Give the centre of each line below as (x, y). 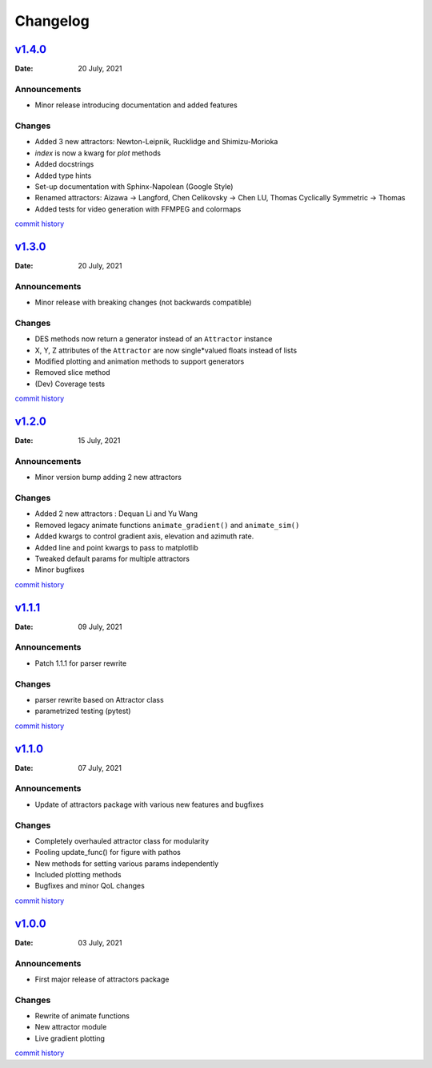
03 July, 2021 (100, 942)
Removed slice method (73, 373)
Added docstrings (64, 164)
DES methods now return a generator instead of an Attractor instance (154, 339)
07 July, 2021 (100, 768)
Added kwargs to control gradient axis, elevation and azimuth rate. (144, 536)
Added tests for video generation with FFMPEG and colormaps (138, 209)
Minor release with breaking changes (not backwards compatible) (143, 302)
